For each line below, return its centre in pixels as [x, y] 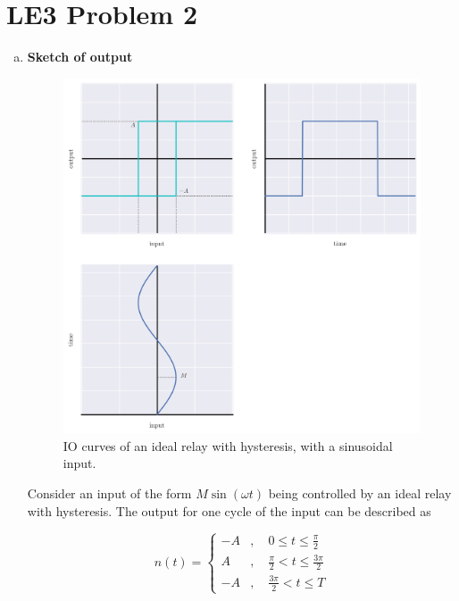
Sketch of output [80, 57]
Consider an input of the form [109, 492]
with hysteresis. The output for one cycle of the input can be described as [229, 510]
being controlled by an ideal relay [360, 492]
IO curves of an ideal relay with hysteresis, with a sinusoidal [228, 445]
